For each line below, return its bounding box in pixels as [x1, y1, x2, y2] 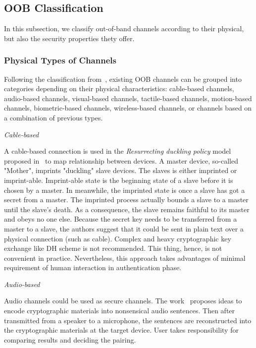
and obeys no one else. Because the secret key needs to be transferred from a [4, 214, 237, 224]
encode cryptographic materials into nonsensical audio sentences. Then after [4, 305, 235, 316]
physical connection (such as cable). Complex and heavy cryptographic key [4, 233, 231, 243]
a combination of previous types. [4, 112, 103, 122]
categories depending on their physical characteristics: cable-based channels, [4, 83, 234, 94]
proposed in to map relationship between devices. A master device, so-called [4, 155, 238, 166]
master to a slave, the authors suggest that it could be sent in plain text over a [4, 223, 244, 233]
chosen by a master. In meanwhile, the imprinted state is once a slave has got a [4, 184, 245, 195]
